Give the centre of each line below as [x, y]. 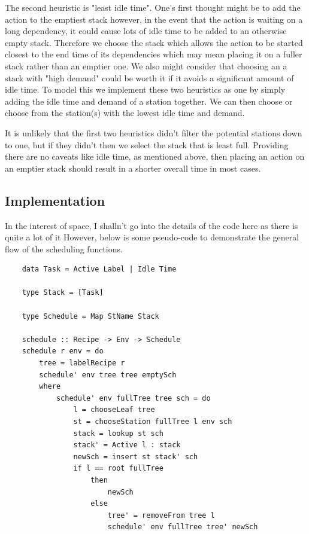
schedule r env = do [63, 351]
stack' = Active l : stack [127, 445]
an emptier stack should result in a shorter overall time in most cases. [133, 168]
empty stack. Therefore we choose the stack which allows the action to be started [154, 42]
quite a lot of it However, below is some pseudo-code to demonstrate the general [152, 237]
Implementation [55, 200]
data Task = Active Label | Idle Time [99, 269]
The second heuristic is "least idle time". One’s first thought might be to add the [153, 7]
